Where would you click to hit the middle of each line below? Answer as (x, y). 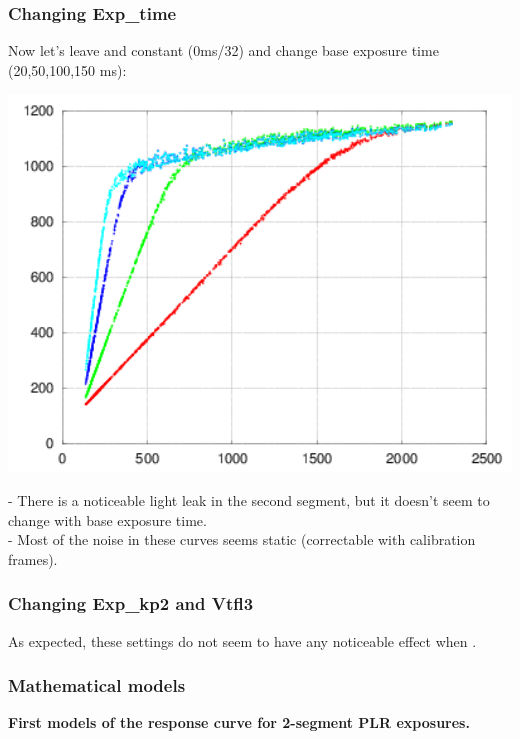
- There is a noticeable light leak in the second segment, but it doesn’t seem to (249, 499)
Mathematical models (97, 685)
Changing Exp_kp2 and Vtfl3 (131, 603)
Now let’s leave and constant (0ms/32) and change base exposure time (223, 50)
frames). (33, 558)
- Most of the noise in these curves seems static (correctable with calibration (242, 539)
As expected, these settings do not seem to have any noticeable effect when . (242, 640)
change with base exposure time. (107, 519)
